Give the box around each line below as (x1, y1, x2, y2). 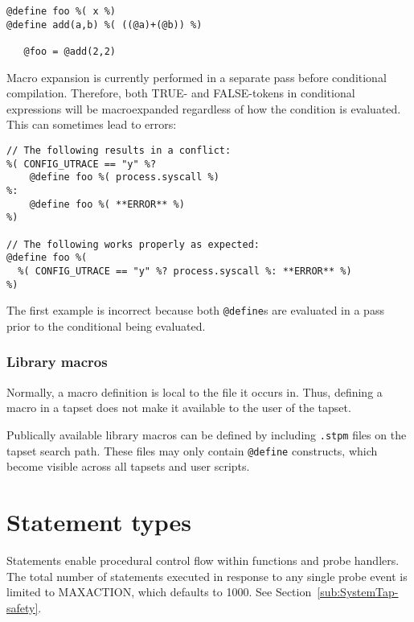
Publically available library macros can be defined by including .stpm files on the (6, 426, 407, 443)
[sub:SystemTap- (317, 583, 399, 600)
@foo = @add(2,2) (23, 45, 117, 57)
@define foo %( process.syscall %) (29, 171, 219, 183)
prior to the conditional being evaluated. (6, 317, 206, 334)
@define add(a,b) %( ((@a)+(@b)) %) (6, 19, 203, 31)
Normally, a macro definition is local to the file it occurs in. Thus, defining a (6, 383, 383, 400)
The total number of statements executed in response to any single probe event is (6, 567, 408, 584)
